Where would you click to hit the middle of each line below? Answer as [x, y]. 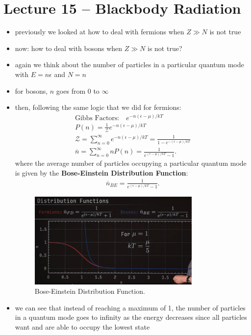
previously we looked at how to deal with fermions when [100, 32]
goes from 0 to [78, 90]
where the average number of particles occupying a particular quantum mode [131, 163]
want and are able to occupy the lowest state [82, 326]
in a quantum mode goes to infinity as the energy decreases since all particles [131, 317]
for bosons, [31, 90]
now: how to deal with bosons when [69, 48]
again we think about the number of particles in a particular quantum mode [129, 64]
